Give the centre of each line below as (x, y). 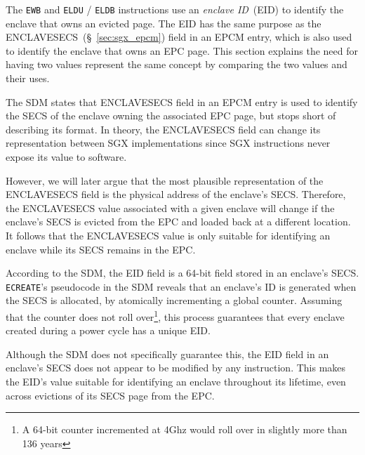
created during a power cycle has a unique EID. (108, 330)
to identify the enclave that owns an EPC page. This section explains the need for (182, 50)
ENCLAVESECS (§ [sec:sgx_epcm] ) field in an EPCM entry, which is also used (179, 37)
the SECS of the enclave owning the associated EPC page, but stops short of (171, 116)
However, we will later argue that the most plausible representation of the (165, 180)
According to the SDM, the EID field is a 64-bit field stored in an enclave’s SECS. (182, 273)
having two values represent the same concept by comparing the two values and (177, 64)
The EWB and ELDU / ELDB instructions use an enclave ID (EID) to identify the (175, 9)
